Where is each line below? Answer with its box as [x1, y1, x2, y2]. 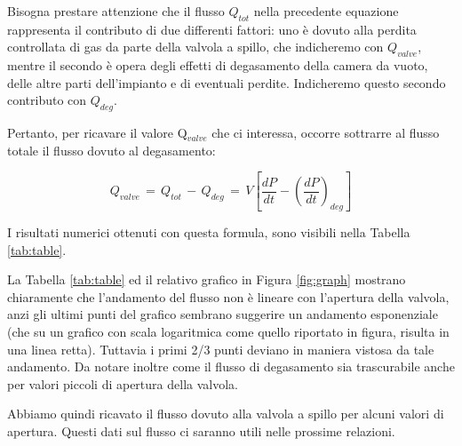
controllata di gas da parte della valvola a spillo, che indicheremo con [7, 37, 384, 56]
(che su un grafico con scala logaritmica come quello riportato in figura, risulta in [7, 322, 450, 340]
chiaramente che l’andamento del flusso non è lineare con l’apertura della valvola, [7, 287, 450, 306]
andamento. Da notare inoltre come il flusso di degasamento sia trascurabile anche [7, 357, 455, 376]
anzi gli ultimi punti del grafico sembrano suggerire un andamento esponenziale [7, 305, 438, 323]
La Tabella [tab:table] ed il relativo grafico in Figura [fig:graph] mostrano [7, 270, 406, 289]
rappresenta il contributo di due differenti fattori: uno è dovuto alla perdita [7, 20, 417, 38]
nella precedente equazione [253, 2, 399, 20]
